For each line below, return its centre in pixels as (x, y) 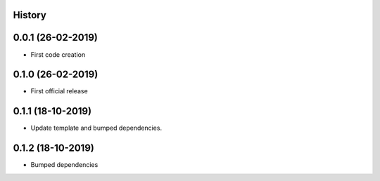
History (30, 15)
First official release (59, 91)
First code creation (58, 54)
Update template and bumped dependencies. (96, 128)
